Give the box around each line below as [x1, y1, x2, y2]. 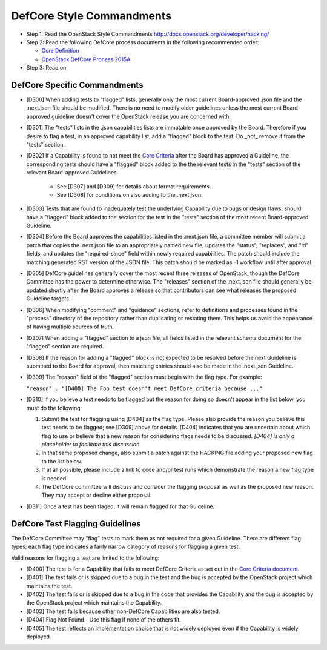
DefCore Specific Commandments [11, 79, 144, 90]
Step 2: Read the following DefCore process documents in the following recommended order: [26, 38, 260, 45]
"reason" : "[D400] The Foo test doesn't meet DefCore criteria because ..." [26, 385, 263, 392]
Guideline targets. [26, 295, 71, 302]
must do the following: [26, 404, 82, 411]
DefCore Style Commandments [11, 9, 172, 22]
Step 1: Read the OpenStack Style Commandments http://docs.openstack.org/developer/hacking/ [26, 30, 269, 38]
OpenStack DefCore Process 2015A [41, 55, 131, 63]
